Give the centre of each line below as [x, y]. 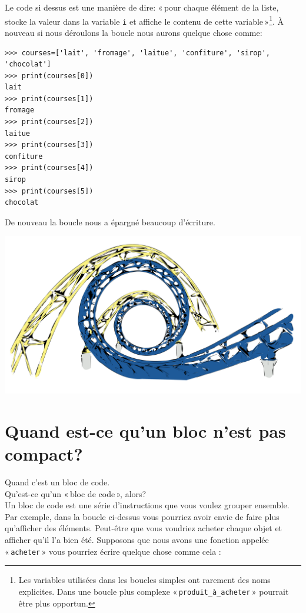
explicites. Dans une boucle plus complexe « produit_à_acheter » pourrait [154, 591]
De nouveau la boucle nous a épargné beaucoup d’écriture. [110, 221]
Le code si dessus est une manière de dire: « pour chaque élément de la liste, [142, 7]
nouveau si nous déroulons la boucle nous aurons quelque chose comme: [134, 32]
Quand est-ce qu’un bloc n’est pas [145, 430]
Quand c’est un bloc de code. [57, 482]
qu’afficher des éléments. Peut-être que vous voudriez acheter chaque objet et [144, 528]
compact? [44, 454]
